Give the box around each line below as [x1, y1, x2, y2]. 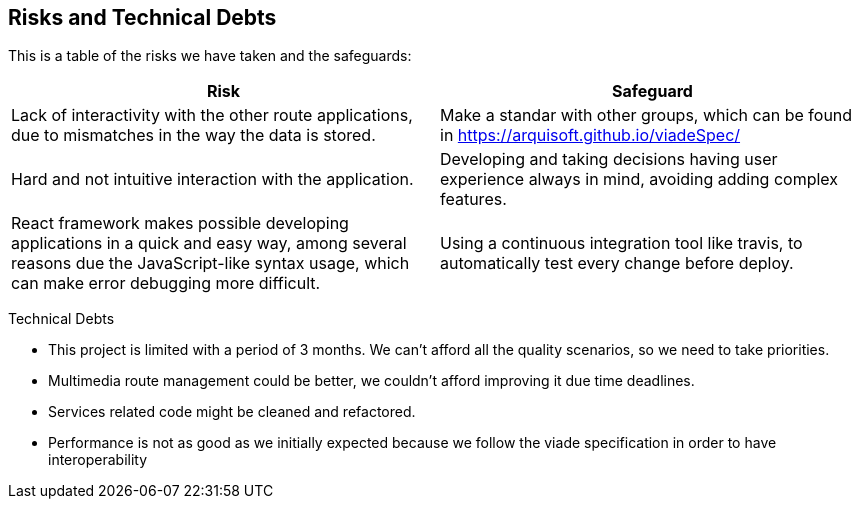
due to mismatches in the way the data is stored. [11, 125, 376, 146]
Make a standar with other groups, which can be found [440, 105, 853, 126]
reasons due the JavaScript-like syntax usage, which [11, 253, 410, 274]
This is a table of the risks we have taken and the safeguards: [8, 47, 412, 65]
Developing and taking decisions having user [440, 149, 778, 170]
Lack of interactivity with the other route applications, [11, 105, 413, 126]
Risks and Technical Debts [8, 5, 277, 30]
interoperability [48, 451, 148, 469]
